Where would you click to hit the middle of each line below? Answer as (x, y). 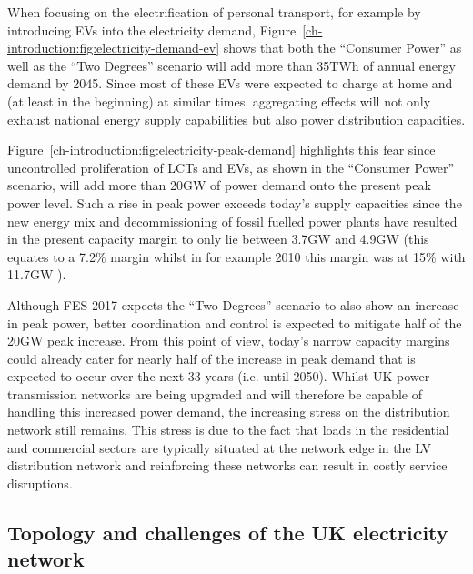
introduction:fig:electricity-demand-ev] (114, 48)
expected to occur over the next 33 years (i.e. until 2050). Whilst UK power (219, 376)
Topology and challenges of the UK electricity (228, 532)
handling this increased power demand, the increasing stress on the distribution (229, 412)
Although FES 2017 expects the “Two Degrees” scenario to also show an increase (233, 304)
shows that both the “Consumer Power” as (342, 48)
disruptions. (40, 483)
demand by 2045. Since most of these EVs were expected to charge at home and (230, 83)
